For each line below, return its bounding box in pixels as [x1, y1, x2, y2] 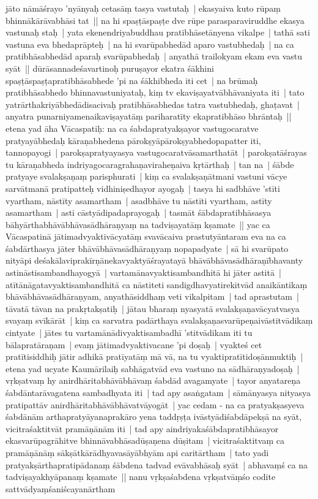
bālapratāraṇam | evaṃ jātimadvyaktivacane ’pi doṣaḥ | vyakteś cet [6, 338, 262, 351]
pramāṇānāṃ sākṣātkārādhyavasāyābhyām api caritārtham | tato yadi [6, 446, 269, 459]
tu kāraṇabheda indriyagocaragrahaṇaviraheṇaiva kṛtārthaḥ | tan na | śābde [6, 158, 294, 170]
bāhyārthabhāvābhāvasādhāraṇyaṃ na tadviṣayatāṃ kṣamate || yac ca [6, 218, 270, 230]
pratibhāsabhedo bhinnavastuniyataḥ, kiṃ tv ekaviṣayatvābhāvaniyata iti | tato [6, 86, 305, 99]
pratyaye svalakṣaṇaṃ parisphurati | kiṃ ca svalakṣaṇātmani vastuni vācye [6, 170, 287, 183]
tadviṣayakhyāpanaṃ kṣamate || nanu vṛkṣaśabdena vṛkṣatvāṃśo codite [6, 470, 276, 483]
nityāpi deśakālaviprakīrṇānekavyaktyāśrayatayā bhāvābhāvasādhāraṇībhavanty [6, 254, 303, 267]
